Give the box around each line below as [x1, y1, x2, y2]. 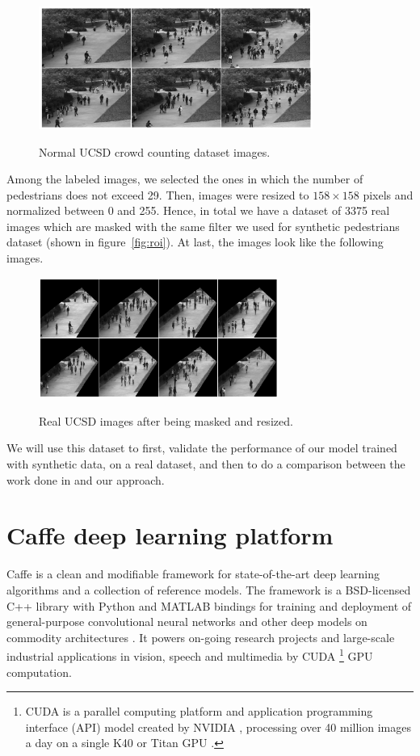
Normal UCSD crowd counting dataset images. [39, 143, 271, 160]
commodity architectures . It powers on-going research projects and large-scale [6, 628, 395, 645]
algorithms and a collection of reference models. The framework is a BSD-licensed [6, 581, 411, 598]
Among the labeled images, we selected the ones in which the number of [6, 170, 363, 187]
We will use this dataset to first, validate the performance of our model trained [6, 439, 397, 456]
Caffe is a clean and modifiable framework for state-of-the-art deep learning [6, 565, 380, 582]
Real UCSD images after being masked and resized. [39, 412, 293, 429]
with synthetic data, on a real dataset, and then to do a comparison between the [6, 456, 405, 472]
